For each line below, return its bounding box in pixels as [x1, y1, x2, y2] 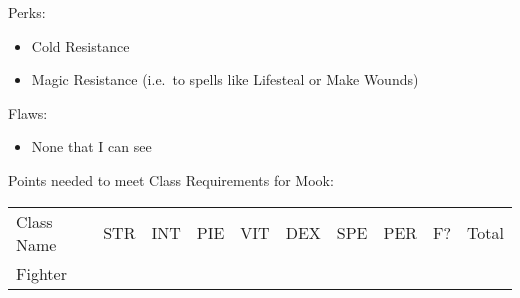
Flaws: [8, 102, 48, 123]
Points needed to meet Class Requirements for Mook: [8, 169, 334, 190]
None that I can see [31, 136, 152, 157]
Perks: [8, 2, 46, 22]
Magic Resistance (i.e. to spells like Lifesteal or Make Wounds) [31, 69, 419, 90]
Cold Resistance [31, 35, 130, 56]
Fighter [16, 261, 67, 285]
